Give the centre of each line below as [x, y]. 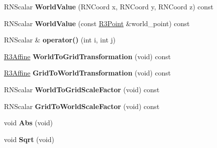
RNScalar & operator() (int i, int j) [60, 40]
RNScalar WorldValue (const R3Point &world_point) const [97, 23]
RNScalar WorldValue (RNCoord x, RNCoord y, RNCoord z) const [109, 6]
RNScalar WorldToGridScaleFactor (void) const [82, 89]
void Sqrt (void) [29, 139]
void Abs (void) [29, 123]
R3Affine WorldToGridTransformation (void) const [88, 56]
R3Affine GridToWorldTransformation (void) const [88, 73]
